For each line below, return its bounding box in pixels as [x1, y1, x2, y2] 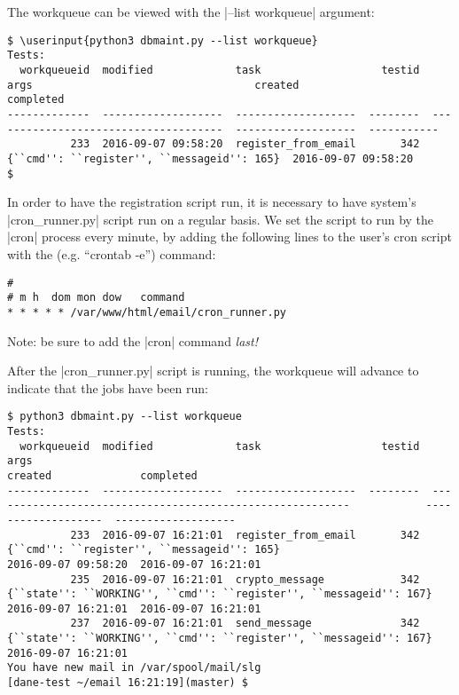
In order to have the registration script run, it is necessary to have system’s [7, 193, 416, 211]
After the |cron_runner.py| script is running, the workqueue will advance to [7, 361, 419, 380]
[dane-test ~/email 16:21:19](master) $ [7, 676, 249, 690]
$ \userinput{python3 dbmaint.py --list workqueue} [7, 34, 318, 47]
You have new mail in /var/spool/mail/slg [7, 661, 261, 675]
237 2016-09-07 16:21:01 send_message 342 [70, 617, 420, 630]
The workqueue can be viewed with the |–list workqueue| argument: [7, 3, 375, 20]
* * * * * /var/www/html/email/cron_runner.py [7, 305, 286, 319]
